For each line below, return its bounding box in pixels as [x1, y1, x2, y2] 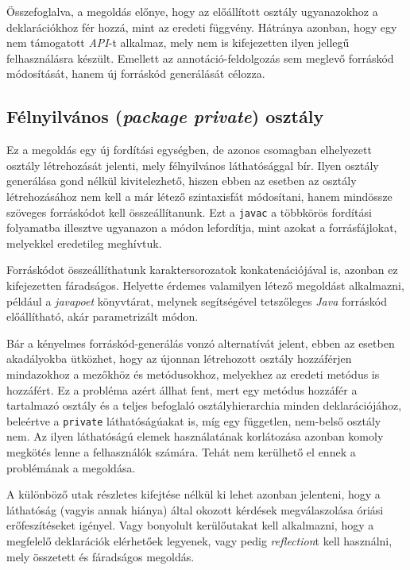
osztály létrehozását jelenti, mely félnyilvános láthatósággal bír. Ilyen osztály [6, 156, 379, 173]
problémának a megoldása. [6, 459, 136, 476]
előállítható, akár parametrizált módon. [6, 308, 199, 325]
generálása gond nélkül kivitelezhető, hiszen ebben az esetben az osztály [6, 172, 357, 189]
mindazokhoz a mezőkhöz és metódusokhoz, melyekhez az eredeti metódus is [6, 365, 380, 382]
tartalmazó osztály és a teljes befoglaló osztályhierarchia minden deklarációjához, [6, 397, 402, 414]
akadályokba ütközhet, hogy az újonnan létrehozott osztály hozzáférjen [6, 350, 352, 367]
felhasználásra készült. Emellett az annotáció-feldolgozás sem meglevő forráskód [6, 49, 394, 66]
